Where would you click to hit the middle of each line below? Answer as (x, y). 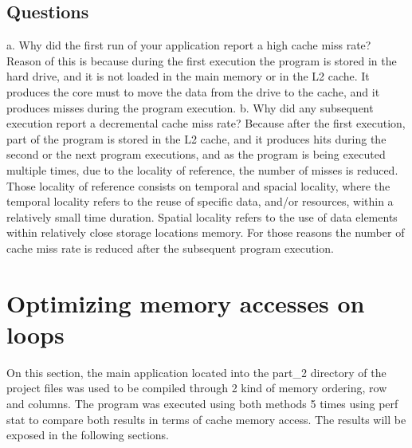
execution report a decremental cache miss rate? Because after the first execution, (206, 123)
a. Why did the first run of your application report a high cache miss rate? (189, 45)
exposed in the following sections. (88, 435)
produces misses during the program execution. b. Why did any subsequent (190, 107)
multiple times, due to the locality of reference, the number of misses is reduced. (202, 169)
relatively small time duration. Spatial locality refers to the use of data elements (202, 216)
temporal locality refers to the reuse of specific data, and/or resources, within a (200, 201)
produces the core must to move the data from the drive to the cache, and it (193, 91)
